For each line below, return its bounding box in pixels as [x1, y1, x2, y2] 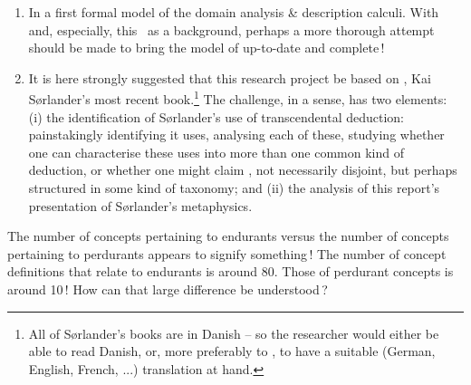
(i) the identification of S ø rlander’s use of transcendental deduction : [28, 107, 405, 126]
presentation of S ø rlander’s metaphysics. [28, 196, 253, 215]
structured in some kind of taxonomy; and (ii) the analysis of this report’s [28, 178, 440, 197]
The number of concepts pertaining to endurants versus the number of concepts [7, 226, 449, 245]
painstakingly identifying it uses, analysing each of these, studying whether [28, 125, 445, 144]
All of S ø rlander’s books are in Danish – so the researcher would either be [28, 323, 439, 342]
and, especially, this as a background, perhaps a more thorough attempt [28, 20, 435, 39]
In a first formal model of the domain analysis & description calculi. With [28, 3, 439, 21]
